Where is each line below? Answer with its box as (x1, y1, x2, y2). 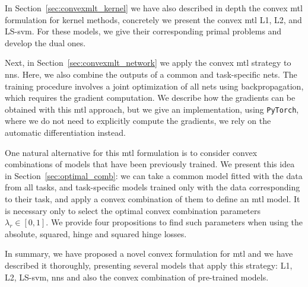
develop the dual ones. (5, 36, 86, 49)
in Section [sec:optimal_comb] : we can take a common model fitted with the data (5, 169, 303, 181)
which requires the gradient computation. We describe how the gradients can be (5, 91, 296, 104)
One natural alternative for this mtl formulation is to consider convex (5, 146, 258, 158)
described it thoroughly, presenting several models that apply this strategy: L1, (5, 259, 293, 271)
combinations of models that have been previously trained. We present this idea (5, 158, 295, 170)
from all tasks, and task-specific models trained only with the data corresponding (5, 181, 300, 193)
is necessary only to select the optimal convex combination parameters (5, 204, 261, 216)
